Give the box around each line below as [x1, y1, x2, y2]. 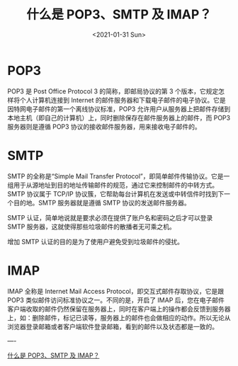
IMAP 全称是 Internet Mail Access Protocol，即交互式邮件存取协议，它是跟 [7, 287, 225, 295]
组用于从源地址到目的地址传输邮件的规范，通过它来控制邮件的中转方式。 [7, 181, 218, 189]
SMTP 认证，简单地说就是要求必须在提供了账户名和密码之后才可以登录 [7, 213, 213, 222]
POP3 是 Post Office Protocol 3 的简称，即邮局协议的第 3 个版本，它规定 [7, 86, 219, 96]
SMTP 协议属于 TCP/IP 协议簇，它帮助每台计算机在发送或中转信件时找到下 [7, 189, 225, 198]
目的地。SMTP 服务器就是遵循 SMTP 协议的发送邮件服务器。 [13, 198, 191, 207]
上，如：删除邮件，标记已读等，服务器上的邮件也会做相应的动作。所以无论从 [7, 313, 231, 322]
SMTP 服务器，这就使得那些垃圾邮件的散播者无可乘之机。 [7, 222, 176, 231]
